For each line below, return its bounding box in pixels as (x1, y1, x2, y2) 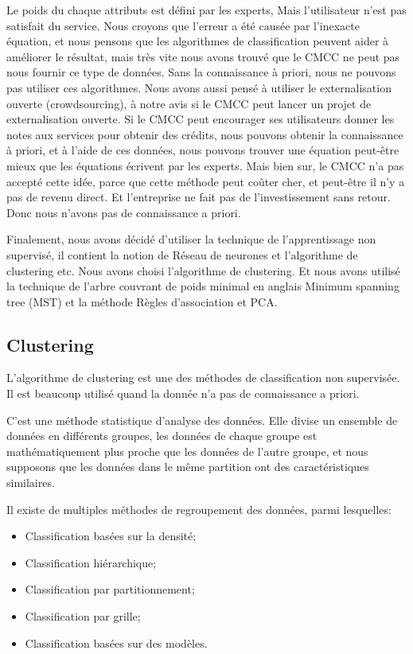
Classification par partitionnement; (25, 581, 195, 598)
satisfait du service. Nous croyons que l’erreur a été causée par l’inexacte (6, 17, 360, 33)
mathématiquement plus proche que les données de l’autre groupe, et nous (6, 442, 368, 459)
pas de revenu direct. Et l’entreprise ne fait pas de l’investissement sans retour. (6, 189, 391, 205)
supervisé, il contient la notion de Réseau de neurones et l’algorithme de (6, 246, 358, 263)
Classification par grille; (25, 608, 141, 625)
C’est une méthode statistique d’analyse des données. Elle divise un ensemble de (6, 411, 398, 428)
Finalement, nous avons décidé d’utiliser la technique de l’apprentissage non (6, 231, 376, 247)
